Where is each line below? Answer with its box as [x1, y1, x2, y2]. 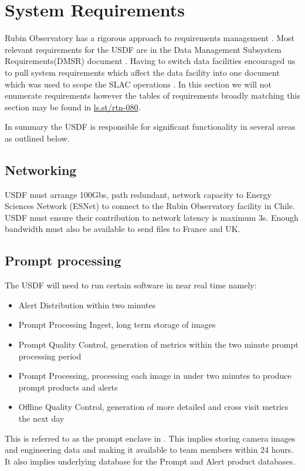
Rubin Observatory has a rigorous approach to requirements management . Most [5, 32, 294, 44]
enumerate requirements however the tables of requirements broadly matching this [5, 89, 300, 102]
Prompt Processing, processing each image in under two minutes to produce [18, 369, 292, 382]
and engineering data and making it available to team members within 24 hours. [5, 443, 294, 456]
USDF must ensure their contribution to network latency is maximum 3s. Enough [5, 211, 299, 223]
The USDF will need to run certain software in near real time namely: [5, 279, 257, 291]
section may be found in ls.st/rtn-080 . [5, 100, 141, 113]
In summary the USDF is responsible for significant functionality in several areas [5, 120, 296, 133]
